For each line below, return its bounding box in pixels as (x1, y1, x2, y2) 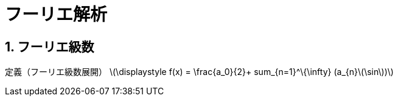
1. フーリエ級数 (5, 39, 94, 54)
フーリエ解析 (5, 4, 108, 25)
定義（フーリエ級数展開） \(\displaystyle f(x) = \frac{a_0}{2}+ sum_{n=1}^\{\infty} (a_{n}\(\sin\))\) (5, 67, 394, 77)
